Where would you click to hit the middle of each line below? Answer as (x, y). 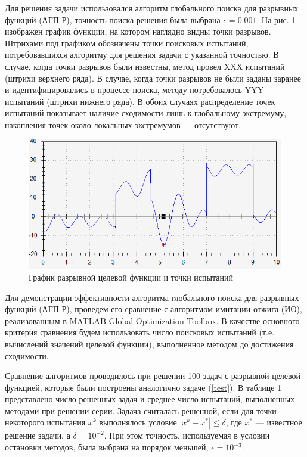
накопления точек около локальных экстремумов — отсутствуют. (123, 124)
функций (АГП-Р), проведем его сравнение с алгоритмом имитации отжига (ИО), (153, 309)
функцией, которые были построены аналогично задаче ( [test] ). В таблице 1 (143, 387)
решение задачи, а (38, 435)
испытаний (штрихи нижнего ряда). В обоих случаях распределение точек (140, 101)
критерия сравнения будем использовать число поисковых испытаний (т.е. (140, 332)
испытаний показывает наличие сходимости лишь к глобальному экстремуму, (146, 113)
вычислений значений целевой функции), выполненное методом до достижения (149, 343)
